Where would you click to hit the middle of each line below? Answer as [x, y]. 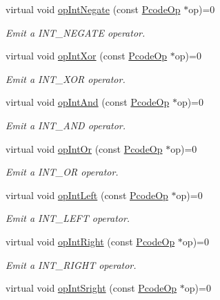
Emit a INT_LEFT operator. [68, 218]
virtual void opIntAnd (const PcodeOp [88, 102]
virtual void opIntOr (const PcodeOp [84, 148]
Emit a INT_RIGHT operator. [71, 264]
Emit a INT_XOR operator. [66, 78]
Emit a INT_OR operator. [62, 172]
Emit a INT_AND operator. [66, 125]
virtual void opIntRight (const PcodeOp [90, 241]
